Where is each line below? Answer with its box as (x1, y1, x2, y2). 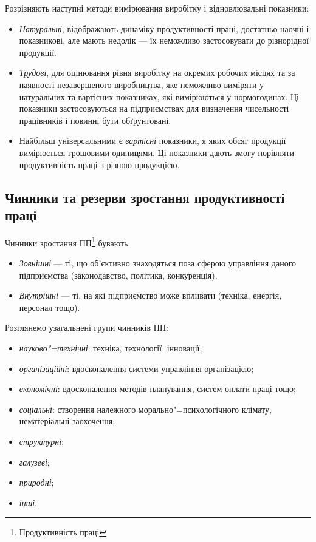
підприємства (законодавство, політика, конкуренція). (19, 268, 218, 281)
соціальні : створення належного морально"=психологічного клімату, (19, 402, 272, 415)
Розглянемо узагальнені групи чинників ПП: (5, 321, 168, 334)
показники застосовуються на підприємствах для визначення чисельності (19, 102, 289, 115)
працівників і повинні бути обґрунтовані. (19, 113, 171, 126)
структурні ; (19, 435, 64, 447)
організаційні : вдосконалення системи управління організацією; (19, 362, 254, 374)
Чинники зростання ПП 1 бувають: (5, 234, 131, 249)
